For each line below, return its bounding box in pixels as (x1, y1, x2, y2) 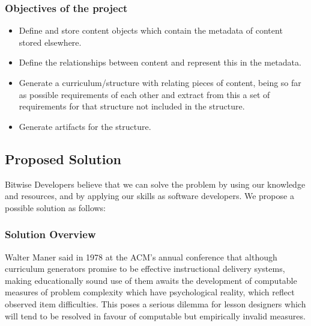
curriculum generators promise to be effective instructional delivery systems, (5, 262, 285, 275)
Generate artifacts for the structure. (19, 120, 151, 132)
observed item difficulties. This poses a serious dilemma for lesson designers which (5, 297, 306, 310)
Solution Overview (5, 227, 96, 242)
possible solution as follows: (5, 201, 106, 214)
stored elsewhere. (19, 35, 82, 48)
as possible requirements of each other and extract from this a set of (19, 88, 270, 100)
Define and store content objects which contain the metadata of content (19, 24, 283, 37)
